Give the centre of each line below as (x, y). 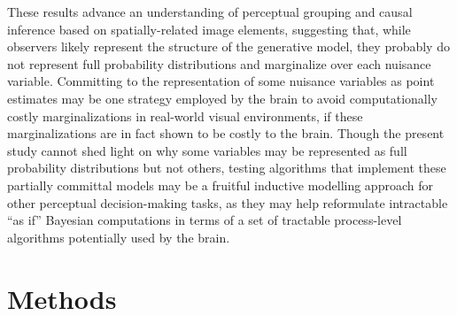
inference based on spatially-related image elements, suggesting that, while (209, 29)
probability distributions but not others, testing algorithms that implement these (227, 168)
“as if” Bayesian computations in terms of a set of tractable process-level (205, 220)
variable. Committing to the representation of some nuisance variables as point (221, 81)
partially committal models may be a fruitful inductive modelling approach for (220, 185)
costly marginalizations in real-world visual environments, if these (185, 116)
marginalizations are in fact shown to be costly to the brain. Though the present (226, 133)
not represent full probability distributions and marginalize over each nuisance (219, 63)
